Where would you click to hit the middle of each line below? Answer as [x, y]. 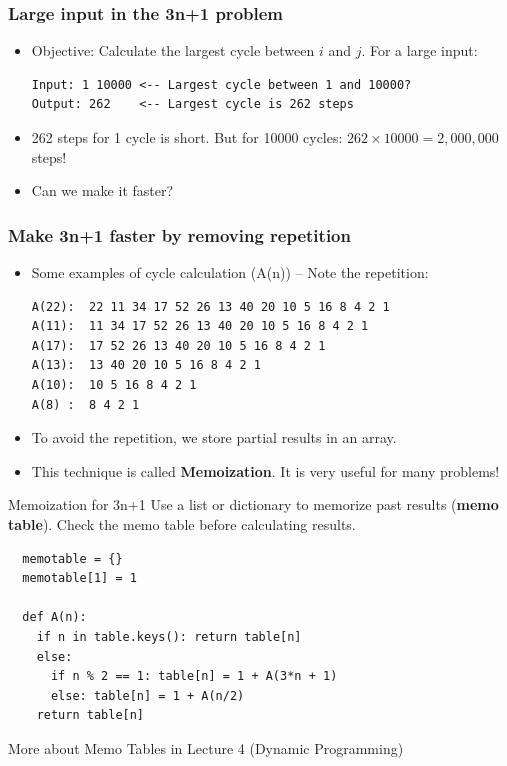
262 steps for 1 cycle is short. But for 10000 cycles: [187, 137]
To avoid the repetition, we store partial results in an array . [214, 437]
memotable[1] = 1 [79, 578]
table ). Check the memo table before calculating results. [182, 523]
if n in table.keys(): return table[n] [169, 636]
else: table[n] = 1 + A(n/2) [147, 695]
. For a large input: [419, 50]
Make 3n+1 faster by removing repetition [179, 234]
